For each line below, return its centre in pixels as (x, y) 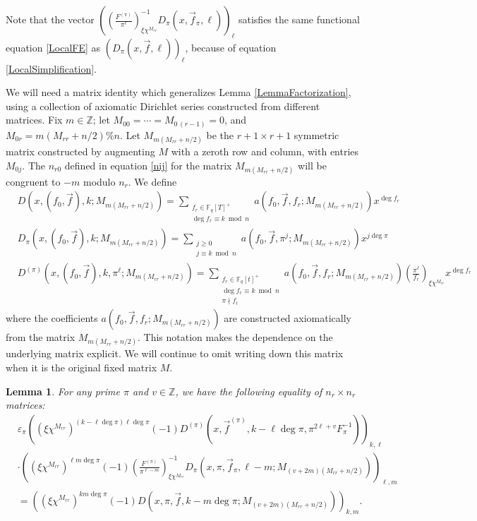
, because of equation (231, 47)
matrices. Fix (34, 120)
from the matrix (41, 337)
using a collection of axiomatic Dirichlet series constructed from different (163, 106)
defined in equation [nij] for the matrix (148, 165)
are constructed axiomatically (288, 318)
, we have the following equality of (249, 391)
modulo (99, 181)
